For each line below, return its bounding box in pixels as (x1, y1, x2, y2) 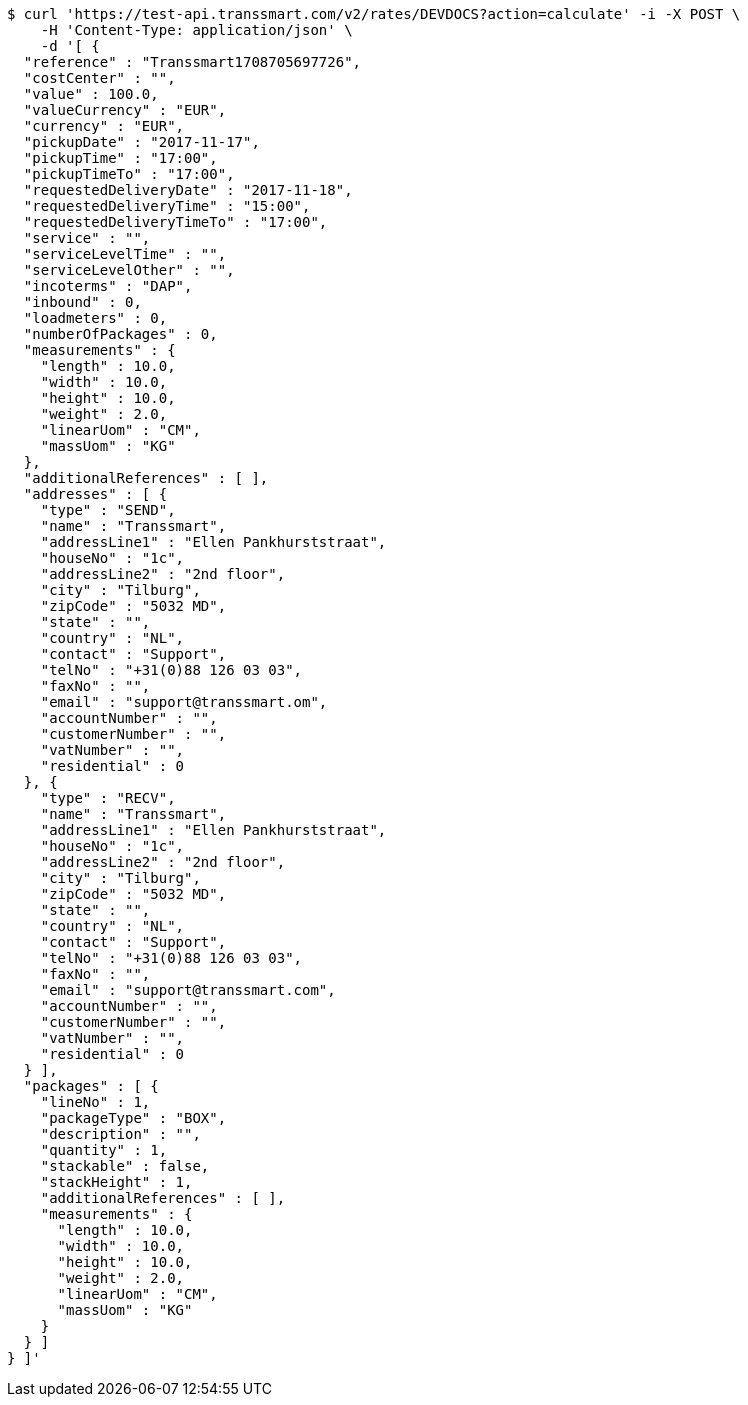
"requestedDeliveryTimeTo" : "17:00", (23, 214, 328, 230)
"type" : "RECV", (40, 790, 176, 806)
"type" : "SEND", (40, 502, 176, 518)
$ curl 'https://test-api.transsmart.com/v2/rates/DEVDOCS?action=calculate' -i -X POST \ (7, 6, 741, 22)
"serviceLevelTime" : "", (23, 246, 227, 262)
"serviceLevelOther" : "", (23, 262, 235, 278)
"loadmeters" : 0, (23, 310, 168, 326)
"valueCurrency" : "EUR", (23, 102, 227, 118)
